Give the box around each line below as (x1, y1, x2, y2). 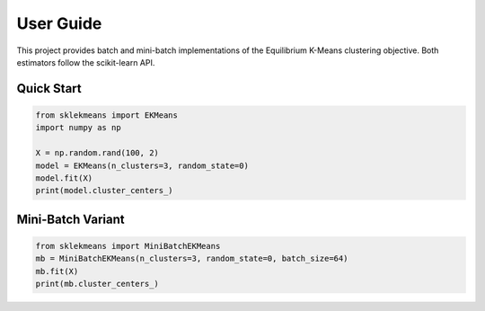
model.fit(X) (35, 173, 93, 183)
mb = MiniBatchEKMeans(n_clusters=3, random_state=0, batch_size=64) (35, 253, 348, 264)
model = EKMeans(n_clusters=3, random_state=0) (35, 160, 249, 171)
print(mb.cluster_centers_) (35, 279, 159, 289)
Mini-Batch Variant (16, 211, 125, 227)
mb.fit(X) (35, 266, 79, 276)
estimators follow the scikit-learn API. (16, 57, 155, 67)
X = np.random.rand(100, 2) (35, 148, 159, 158)
